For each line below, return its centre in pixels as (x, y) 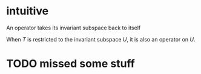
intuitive (28, 11)
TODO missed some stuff (71, 64)
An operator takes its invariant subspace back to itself (74, 28)
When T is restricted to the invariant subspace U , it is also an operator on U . (101, 39)
